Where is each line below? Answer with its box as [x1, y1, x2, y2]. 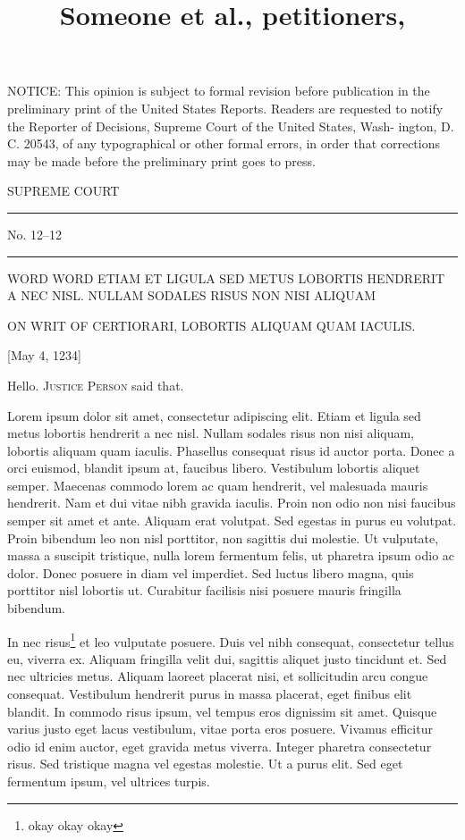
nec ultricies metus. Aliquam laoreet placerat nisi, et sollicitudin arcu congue [7, 667, 428, 685]
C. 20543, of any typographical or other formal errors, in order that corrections [7, 134, 441, 153]
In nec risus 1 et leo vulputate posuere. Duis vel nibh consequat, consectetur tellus [7, 629, 454, 651]
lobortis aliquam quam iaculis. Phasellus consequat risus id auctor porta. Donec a [7, 441, 455, 459]
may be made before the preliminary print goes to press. [7, 151, 316, 170]
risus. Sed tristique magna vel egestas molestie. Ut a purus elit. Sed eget [7, 754, 403, 773]
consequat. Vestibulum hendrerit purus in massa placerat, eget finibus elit [7, 685, 412, 703]
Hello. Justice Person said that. [7, 375, 184, 394]
